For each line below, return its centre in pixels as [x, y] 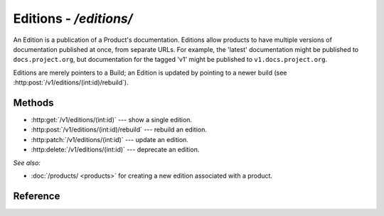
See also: [27, 163]
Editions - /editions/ [73, 18]
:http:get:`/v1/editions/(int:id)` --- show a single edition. [111, 120]
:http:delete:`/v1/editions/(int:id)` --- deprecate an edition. [115, 150]
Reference [37, 196]
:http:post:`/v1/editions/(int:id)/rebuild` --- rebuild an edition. [119, 130]
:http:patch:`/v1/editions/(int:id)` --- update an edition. [110, 139]
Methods [33, 103]
